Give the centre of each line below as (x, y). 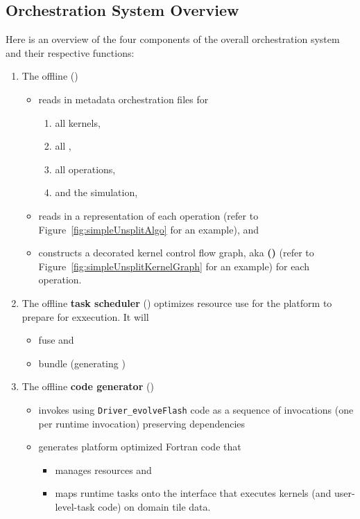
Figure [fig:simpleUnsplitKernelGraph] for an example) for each (174, 266)
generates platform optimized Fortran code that (140, 447)
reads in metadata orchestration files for (123, 99)
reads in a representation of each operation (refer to (148, 215)
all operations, (85, 169)
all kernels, (78, 122)
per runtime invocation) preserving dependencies (142, 423)
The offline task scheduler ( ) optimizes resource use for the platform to (177, 302)
